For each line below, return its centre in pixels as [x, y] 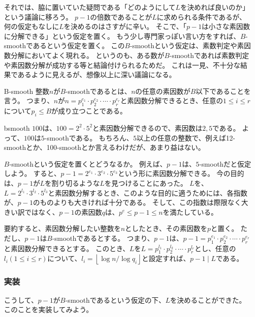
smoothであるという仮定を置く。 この [64, 45]
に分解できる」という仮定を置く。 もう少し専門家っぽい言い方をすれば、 [122, 36]
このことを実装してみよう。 [48, 309]
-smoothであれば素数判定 [209, 55]
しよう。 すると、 [32, 173]
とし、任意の [215, 248]
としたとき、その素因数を [166, 228]
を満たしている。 [190, 212]
